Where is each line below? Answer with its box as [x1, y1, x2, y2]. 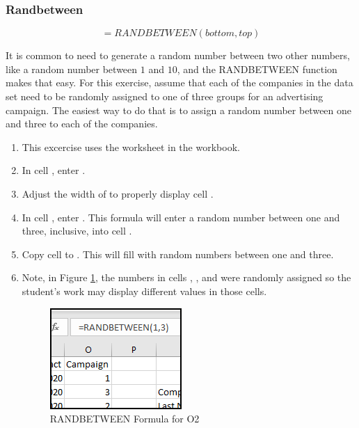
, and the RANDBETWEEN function [177, 61, 337, 76]
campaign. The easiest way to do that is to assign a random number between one [6, 102, 352, 117]
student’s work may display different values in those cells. [22, 283, 267, 298]
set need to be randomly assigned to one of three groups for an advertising [6, 89, 324, 103]
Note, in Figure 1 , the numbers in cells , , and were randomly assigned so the [22, 270, 351, 285]
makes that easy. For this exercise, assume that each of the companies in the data [6, 75, 353, 90]
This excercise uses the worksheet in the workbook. [22, 139, 240, 154]
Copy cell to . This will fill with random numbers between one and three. [22, 246, 334, 261]
